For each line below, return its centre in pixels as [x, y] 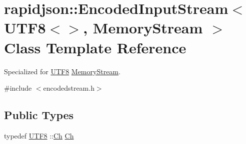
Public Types [39, 115]
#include [18, 88]
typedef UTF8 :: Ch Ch [39, 135]
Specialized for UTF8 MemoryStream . [62, 71]
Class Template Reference [95, 47]
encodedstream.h [69, 88]
